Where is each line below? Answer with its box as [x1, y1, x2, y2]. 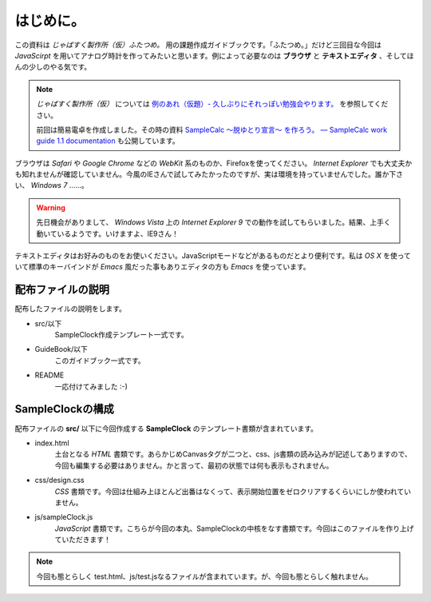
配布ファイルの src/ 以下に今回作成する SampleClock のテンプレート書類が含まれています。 [14, 424, 318, 433]
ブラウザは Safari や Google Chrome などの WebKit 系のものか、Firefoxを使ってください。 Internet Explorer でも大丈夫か [14, 158, 413, 168]
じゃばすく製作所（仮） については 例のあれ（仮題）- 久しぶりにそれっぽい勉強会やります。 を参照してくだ [36, 99, 389, 109]
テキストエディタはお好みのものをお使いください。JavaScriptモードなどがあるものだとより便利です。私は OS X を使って [14, 251, 411, 261]
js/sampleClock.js [34, 512, 93, 522]
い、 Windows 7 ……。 [14, 181, 89, 190]
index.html [34, 438, 69, 448]
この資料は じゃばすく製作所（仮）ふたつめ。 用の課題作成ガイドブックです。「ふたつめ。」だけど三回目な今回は [14, 40, 382, 50]
